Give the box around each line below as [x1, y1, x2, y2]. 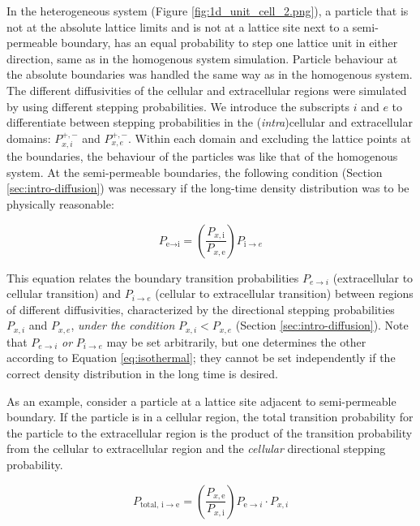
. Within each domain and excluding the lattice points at [127, 129, 411, 146]
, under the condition [71, 317, 175, 334]
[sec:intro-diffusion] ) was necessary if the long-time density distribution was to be [6, 179, 409, 196]
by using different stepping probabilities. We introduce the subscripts [6, 97, 349, 114]
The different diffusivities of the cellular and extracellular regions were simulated [6, 81, 407, 98]
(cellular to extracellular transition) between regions [155, 285, 414, 302]
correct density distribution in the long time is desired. [6, 364, 278, 382]
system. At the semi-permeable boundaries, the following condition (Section [6, 163, 383, 180]
